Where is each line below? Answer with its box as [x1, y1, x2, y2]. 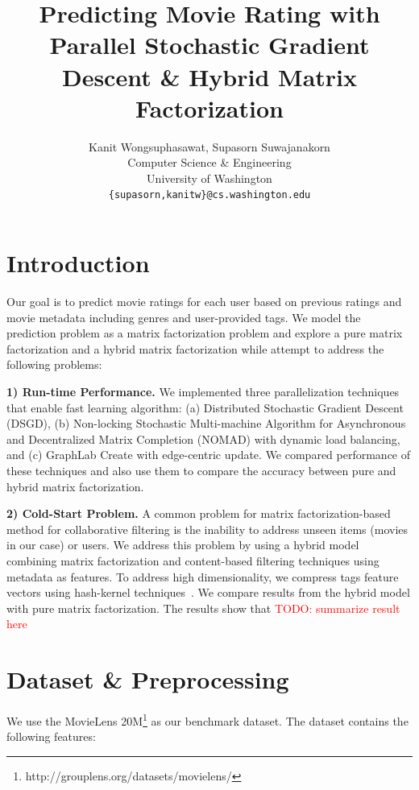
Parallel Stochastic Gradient [49, 28, 370, 61]
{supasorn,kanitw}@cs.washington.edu [108, 189, 311, 201]
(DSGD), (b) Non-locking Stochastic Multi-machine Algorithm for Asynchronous [6, 415, 406, 432]
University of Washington [147, 169, 272, 186]
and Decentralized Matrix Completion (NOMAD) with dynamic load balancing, [6, 430, 400, 447]
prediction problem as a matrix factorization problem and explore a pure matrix [6, 325, 403, 341]
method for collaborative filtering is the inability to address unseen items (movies [6, 520, 409, 537]
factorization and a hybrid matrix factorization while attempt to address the [6, 340, 384, 357]
